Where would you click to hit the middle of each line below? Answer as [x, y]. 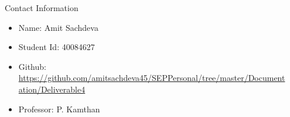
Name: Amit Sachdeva [58, 27]
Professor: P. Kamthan [59, 109]
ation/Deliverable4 [52, 89]
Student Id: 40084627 [57, 47]
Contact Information [42, 8]
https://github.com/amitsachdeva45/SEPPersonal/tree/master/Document [152, 78]
